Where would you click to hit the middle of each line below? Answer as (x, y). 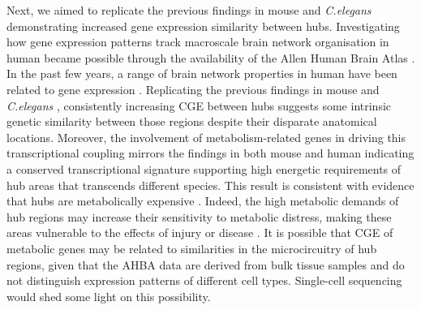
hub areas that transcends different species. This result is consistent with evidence (210, 185)
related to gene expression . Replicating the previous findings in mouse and (193, 89)
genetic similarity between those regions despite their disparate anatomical (192, 121)
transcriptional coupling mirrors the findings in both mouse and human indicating (210, 153)
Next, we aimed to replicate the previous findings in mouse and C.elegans (189, 10)
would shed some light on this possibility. (109, 296)
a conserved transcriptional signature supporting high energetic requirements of (204, 168)
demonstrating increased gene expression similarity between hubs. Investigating (203, 26)
